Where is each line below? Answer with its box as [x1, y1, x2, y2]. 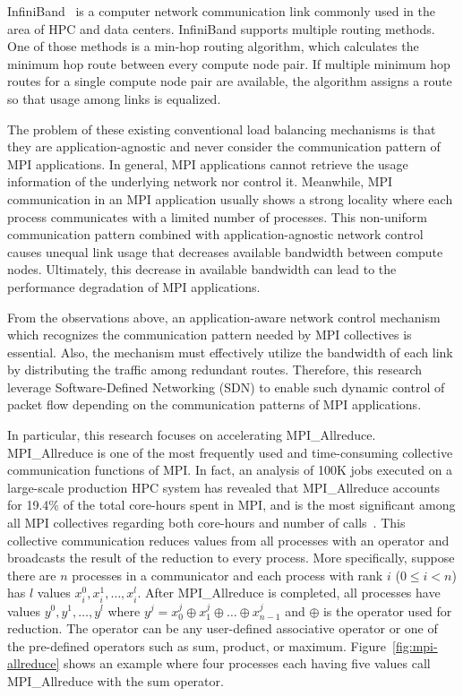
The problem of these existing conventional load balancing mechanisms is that [7, 119, 436, 138]
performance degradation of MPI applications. [7, 277, 261, 296]
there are [7, 565, 56, 584]
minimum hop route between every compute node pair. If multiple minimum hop [7, 54, 450, 73]
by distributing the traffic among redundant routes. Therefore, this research [7, 360, 423, 379]
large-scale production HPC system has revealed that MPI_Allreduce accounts [7, 477, 441, 496]
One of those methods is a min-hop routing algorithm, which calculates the [7, 37, 419, 56]
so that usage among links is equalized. [7, 89, 221, 107]
